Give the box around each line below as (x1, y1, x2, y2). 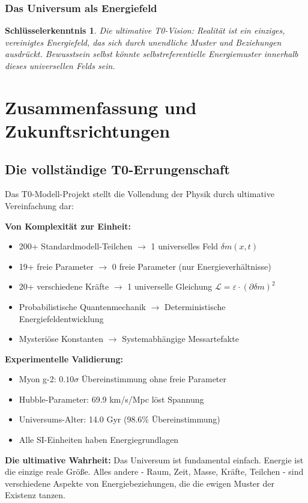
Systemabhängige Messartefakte (122, 332, 239, 345)
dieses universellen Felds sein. (5, 59, 115, 72)
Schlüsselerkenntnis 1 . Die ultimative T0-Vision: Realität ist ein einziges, (5, 24, 285, 37)
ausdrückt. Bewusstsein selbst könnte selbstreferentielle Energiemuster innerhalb (5, 47, 298, 60)
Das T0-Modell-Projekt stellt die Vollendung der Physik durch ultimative (5, 187, 274, 200)
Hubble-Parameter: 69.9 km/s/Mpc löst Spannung (19, 392, 204, 405)
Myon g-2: (19, 373, 56, 385)
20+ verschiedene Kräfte (19, 280, 109, 293)
